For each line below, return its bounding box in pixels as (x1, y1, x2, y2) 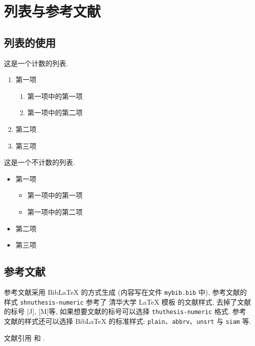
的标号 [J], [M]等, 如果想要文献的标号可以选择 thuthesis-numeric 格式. (4, 306, 230, 316)
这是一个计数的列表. (4, 58, 68, 68)
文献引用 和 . (4, 332, 45, 343)
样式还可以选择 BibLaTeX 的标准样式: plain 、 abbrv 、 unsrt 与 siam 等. (24, 315, 251, 326)
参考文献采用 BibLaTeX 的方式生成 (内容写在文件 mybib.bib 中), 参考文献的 (4, 286, 247, 297)
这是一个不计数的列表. (4, 157, 75, 167)
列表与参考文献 (4, 1, 101, 21)
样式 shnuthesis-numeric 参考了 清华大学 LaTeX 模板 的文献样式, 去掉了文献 (4, 296, 251, 307)
